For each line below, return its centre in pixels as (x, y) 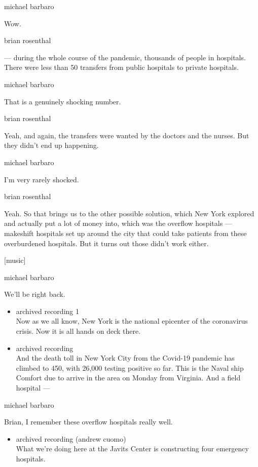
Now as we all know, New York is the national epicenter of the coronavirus (132, 321)
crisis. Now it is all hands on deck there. (78, 331)
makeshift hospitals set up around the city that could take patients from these (125, 233)
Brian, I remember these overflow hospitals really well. (88, 422)
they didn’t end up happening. (51, 145)
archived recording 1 (47, 311)
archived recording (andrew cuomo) (71, 438)
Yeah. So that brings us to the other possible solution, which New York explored (129, 213)
